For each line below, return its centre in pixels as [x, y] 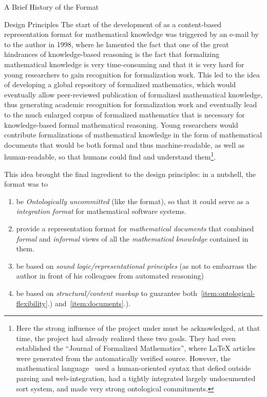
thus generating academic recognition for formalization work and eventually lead [131, 104]
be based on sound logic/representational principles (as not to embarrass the [136, 265]
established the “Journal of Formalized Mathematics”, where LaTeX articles [136, 348]
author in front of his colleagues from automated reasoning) [110, 276]
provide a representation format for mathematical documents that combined [135, 228]
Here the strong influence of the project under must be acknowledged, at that [138, 328]
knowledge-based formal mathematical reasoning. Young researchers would [121, 124]
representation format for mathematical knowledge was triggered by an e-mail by [131, 34]
